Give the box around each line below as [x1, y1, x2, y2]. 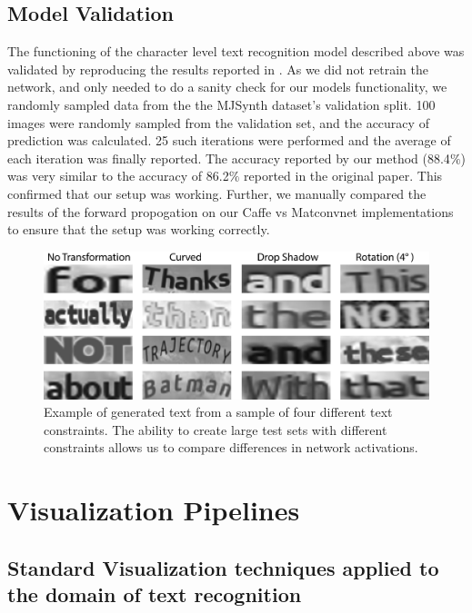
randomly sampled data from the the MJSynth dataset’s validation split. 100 [7, 94, 436, 114]
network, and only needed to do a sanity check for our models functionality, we [7, 77, 447, 96]
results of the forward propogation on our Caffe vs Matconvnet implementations [7, 202, 454, 221]
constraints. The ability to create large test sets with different [44, 420, 387, 439]
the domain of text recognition [7, 580, 302, 608]
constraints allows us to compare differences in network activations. [44, 438, 418, 457]
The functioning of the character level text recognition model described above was [7, 42, 465, 61]
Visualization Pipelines [7, 491, 300, 529]
